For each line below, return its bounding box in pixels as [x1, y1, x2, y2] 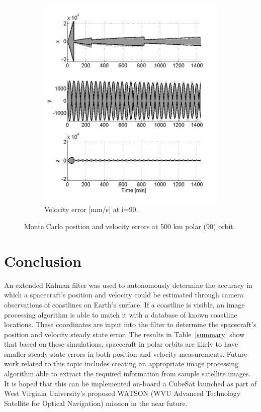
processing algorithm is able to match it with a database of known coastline [4, 309, 237, 320]
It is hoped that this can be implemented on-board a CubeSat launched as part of [4, 378, 256, 388]
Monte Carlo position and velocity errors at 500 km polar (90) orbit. [24, 221, 235, 231]
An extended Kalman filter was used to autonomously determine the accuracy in [4, 279, 252, 290]
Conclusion [4, 250, 82, 271]
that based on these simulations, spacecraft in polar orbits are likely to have [4, 339, 238, 349]
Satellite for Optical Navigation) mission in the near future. [4, 397, 188, 408]
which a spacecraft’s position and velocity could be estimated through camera [4, 289, 244, 300]
